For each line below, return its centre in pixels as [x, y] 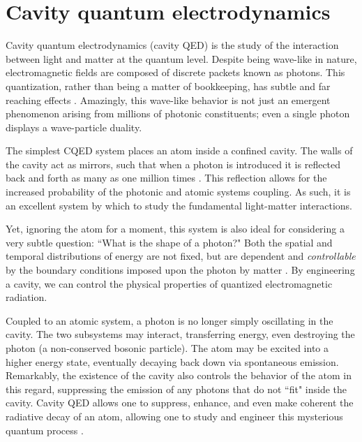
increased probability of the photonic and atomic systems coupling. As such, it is [178, 192]
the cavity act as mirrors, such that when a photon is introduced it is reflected [173, 164]
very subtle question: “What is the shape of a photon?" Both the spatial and [169, 242]
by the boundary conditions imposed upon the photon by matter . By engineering [180, 270]
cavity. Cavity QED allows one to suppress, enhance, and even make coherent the [180, 403]
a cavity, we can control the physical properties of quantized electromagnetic [169, 283]
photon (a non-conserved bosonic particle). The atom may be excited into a [167, 348]
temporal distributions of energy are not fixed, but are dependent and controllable [181, 256]
